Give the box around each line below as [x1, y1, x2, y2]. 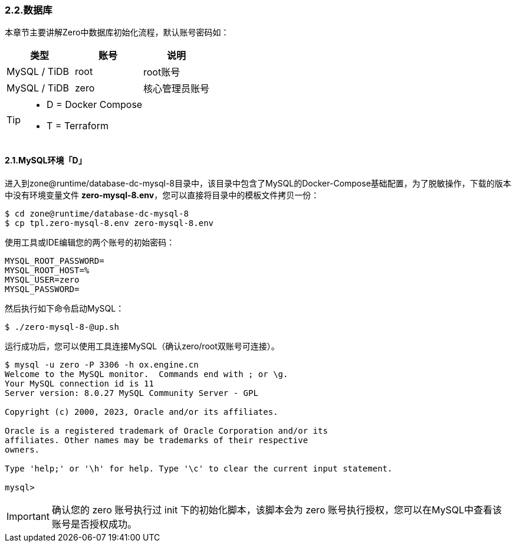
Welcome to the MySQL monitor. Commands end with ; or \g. [5, 369, 288, 379]
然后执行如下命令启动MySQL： [5, 303, 124, 313]
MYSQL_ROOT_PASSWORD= [5, 256, 104, 266]
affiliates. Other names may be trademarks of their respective [5, 435, 308, 445]
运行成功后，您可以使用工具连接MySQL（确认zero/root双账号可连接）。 [5, 340, 280, 351]
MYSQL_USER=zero [5, 274, 80, 284]
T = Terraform [47, 120, 109, 132]
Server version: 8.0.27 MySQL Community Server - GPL [5, 388, 258, 398]
